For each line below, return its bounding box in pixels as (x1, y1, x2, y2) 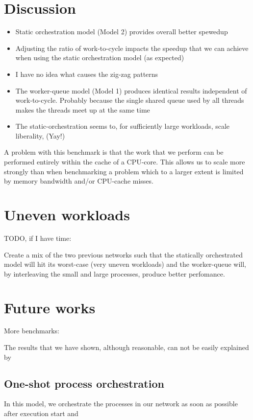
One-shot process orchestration (4, 375, 164, 391)
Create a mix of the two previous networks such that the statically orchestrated (4, 249, 243, 259)
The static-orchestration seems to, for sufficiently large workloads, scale (15, 121, 230, 131)
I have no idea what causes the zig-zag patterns (15, 69, 158, 79)
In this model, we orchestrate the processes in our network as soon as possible (4, 398, 238, 409)
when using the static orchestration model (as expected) (15, 52, 184, 63)
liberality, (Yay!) (15, 130, 65, 140)
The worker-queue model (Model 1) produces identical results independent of (15, 85, 247, 95)
